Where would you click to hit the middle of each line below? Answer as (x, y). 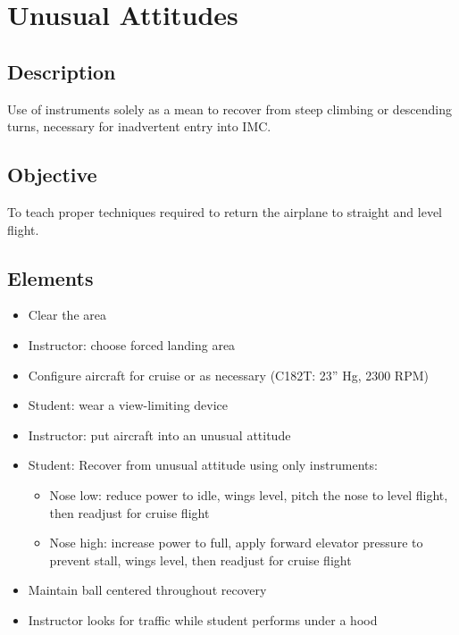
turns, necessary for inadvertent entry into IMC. (139, 126)
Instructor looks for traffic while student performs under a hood (203, 619)
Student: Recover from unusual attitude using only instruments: (203, 465)
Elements (50, 277)
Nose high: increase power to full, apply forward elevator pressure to (236, 543)
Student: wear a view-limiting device (128, 405)
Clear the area (67, 315)
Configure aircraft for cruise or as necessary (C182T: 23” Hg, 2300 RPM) (228, 375)
